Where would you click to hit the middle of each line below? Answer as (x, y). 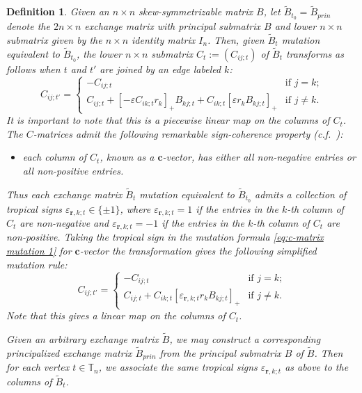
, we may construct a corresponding (245, 338)
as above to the (317, 367)
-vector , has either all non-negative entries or (259, 157)
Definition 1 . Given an (58, 11)
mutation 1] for (39, 251)
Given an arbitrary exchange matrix (82, 338)
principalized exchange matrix (69, 352)
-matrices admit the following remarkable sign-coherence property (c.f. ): (188, 133)
